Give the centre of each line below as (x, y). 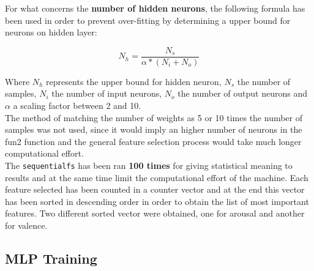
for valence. (26, 225)
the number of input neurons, (107, 93)
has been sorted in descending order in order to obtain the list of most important (157, 201)
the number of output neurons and (242, 93)
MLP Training (51, 258)
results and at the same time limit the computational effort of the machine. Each (157, 177)
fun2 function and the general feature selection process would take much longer (153, 141)
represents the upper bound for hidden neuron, (134, 81)
